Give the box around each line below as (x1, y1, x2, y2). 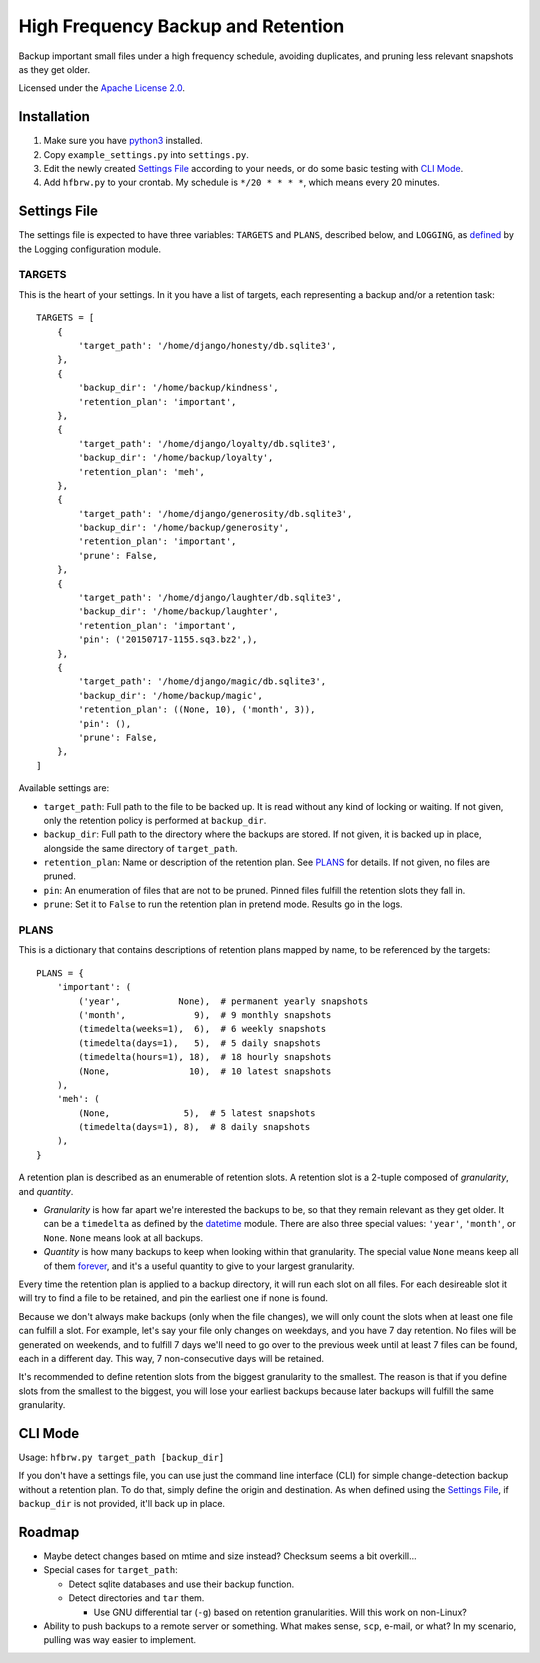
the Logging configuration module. (18, 243, 162, 255)
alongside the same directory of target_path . (43, 842, 239, 854)
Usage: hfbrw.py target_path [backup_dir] (18, 1451, 225, 1464)
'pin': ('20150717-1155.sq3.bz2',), (78, 634, 259, 645)
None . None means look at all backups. (43, 1231, 204, 1244)
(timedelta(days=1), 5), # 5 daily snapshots (78, 1037, 322, 1049)
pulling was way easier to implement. (43, 1634, 197, 1646)
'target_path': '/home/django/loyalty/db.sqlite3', (78, 438, 337, 449)
